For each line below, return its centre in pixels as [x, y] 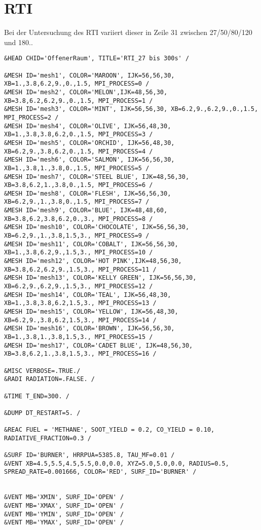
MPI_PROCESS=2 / [31, 117]
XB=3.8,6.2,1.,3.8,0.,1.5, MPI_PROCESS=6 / [79, 185]
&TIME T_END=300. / [37, 396]
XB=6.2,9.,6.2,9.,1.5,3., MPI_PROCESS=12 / [79, 287]
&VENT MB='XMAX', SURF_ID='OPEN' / [64, 506]
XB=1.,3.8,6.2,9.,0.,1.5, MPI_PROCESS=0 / [77, 84]
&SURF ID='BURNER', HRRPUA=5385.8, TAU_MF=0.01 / [89, 455]
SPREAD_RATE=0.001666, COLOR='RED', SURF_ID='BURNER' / [100, 472]
